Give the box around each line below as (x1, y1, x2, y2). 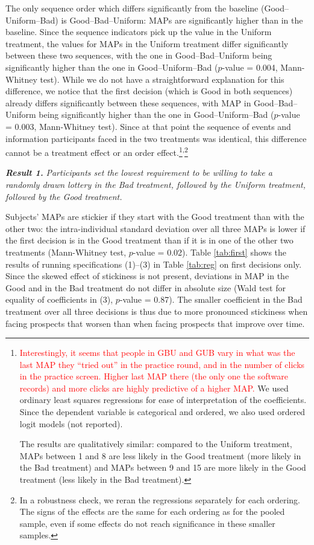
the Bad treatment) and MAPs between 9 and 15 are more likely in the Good (19, 461, 306, 474)
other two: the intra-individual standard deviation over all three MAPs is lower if (5, 222, 306, 234)
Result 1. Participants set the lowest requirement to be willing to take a (5, 166, 272, 179)
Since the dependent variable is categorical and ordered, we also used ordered (19, 405, 306, 418)
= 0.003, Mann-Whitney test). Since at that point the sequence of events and (5, 120, 291, 132)
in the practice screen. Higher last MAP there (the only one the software (19, 370, 288, 382)
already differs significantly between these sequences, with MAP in (5, 96, 251, 109)
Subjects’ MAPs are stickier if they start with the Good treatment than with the (5, 210, 304, 223)
